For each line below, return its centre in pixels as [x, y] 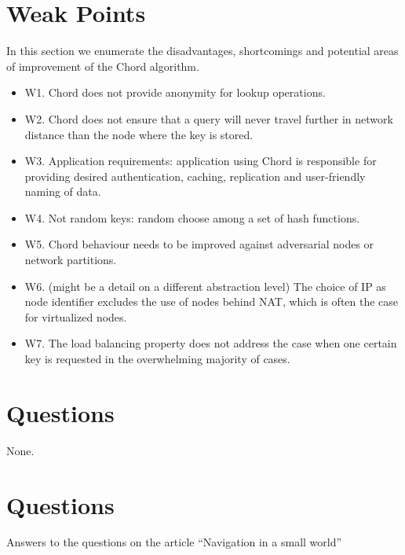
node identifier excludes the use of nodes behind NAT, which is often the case [212, 301]
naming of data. [63, 191]
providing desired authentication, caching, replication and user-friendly [195, 176]
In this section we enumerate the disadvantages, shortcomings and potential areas [202, 51]
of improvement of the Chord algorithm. [103, 66]
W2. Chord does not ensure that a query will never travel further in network [209, 118]
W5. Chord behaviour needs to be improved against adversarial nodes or [199, 244]
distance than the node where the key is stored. [139, 134]
